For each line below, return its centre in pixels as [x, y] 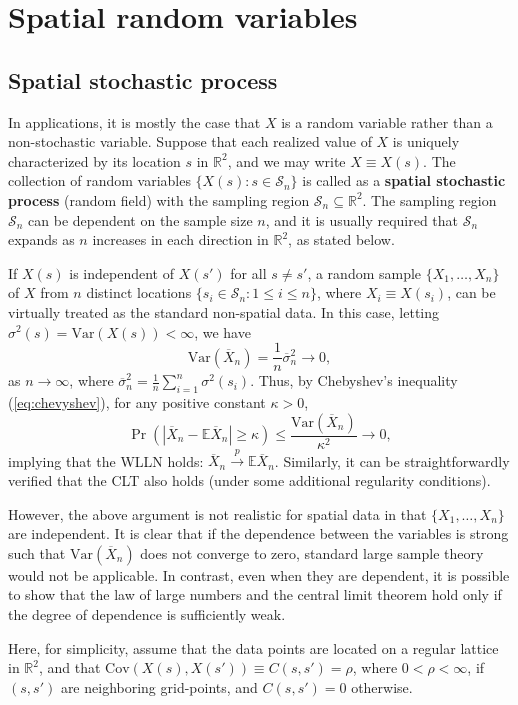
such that [37, 552]
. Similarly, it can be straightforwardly [392, 460]
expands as [41, 239]
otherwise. [382, 686]
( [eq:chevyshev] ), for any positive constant [137, 401]
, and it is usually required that [362, 219]
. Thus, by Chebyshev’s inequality [354, 380]
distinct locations [139, 292]
